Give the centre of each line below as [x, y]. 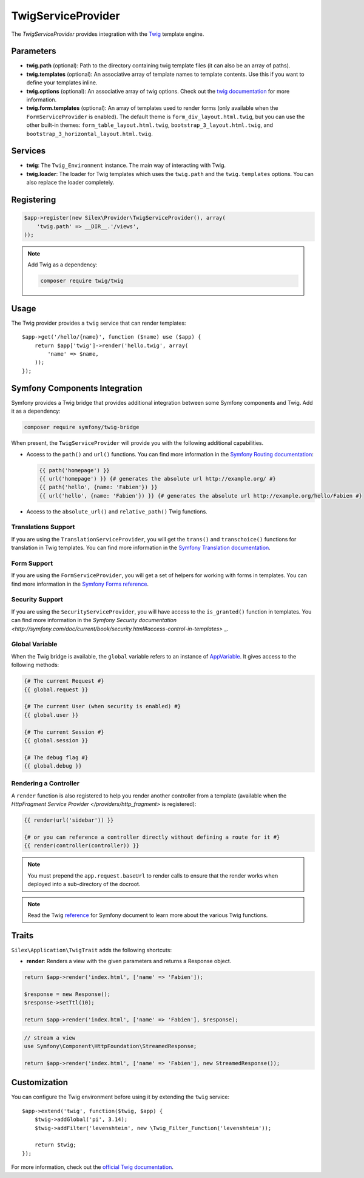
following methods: [35, 665]
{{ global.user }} [51, 715]
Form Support [32, 563]
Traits [22, 936]
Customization [40, 1082]
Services [29, 151]
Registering [34, 200]
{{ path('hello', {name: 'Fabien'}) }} [98, 487]
